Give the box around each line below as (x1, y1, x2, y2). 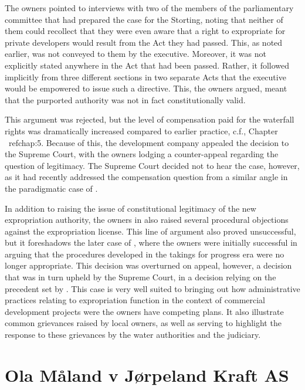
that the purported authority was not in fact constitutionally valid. (5, 93, 246, 106)
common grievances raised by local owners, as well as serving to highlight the (5, 317, 282, 329)
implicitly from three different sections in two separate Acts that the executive (5, 70, 286, 83)
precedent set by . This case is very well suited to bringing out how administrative (5, 282, 300, 294)
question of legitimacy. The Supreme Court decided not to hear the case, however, (5, 159, 300, 171)
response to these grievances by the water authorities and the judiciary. (5, 328, 261, 341)
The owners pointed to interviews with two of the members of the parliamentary (5, 2, 294, 13)
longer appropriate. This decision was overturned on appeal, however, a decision (5, 259, 292, 272)
